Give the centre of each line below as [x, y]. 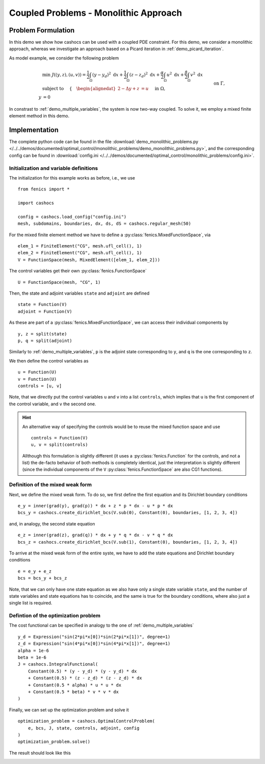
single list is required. [31, 603]
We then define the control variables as [49, 361]
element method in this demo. [39, 116]
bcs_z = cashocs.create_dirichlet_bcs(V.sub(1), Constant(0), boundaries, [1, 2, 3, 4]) [128, 542]
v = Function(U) [37, 379]
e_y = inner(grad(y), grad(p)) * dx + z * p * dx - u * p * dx [95, 506]
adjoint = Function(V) [45, 311]
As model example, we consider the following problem [64, 58]
